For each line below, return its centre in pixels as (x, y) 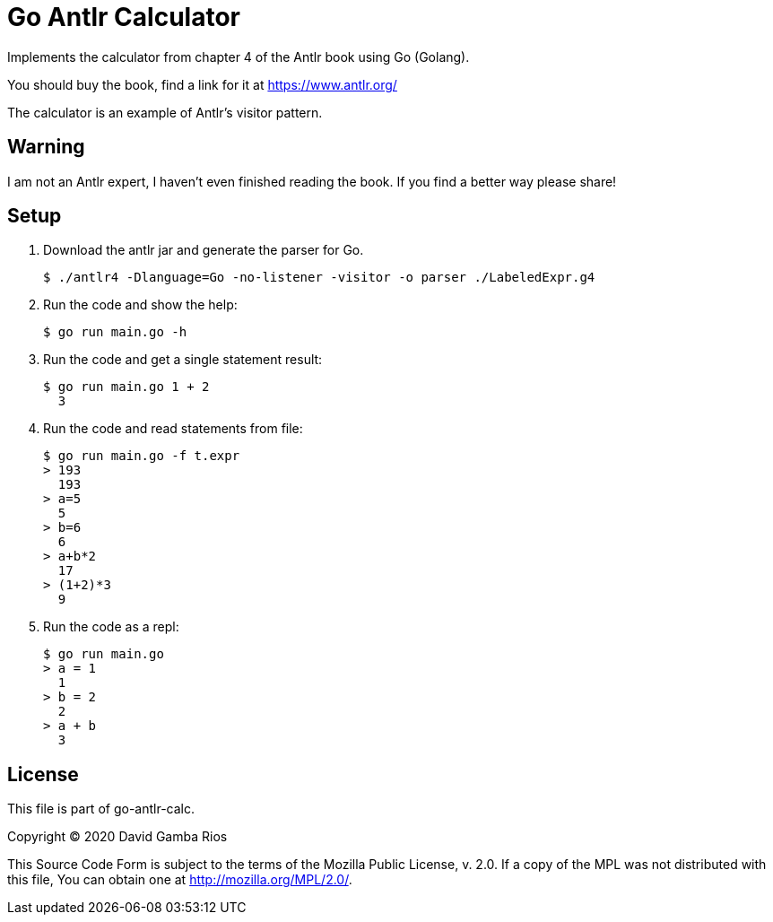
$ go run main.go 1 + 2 (126, 387)
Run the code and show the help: (140, 305)
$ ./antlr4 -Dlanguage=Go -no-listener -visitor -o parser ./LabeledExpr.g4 (319, 278)
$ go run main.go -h (115, 332)
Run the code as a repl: (111, 627)
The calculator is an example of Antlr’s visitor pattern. (165, 112)
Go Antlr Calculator (124, 17)
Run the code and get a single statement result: (183, 360)
